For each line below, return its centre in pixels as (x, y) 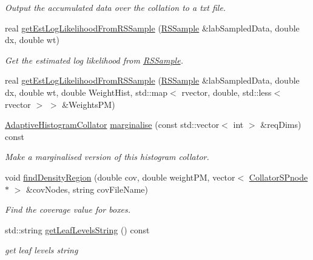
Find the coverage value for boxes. (68, 209)
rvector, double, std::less (227, 92)
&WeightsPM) (89, 104)
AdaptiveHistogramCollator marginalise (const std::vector (112, 125)
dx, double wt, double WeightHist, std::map (86, 92)
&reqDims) (281, 125)
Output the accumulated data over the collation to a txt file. (116, 7)
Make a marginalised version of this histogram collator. (107, 157)
